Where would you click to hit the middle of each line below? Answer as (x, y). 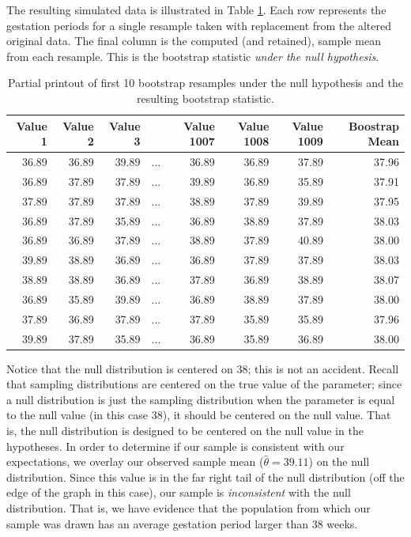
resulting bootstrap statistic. (205, 98)
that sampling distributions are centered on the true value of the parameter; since (204, 384)
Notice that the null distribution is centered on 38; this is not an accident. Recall (203, 368)
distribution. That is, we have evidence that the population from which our (189, 508)
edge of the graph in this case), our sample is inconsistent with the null (179, 492)
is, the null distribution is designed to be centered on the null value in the (185, 431)
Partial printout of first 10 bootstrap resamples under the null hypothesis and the (205, 83)
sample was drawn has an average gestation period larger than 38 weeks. (182, 523)
